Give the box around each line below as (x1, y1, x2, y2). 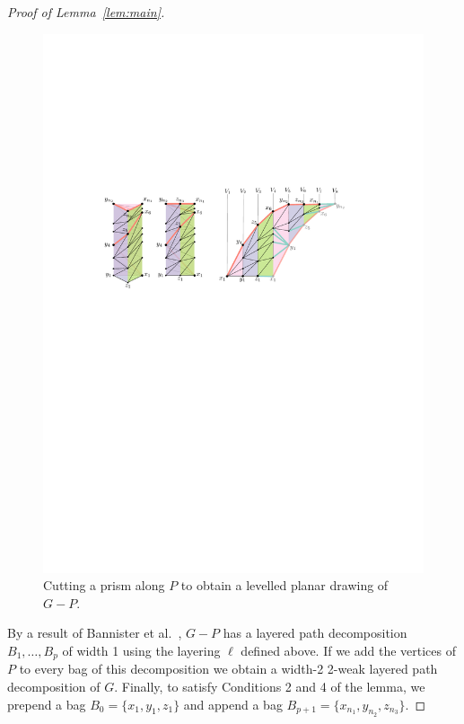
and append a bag (183, 694, 283, 713)
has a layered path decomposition (223, 623, 407, 642)
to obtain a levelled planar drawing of (180, 576, 389, 595)
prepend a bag (7, 694, 86, 713)
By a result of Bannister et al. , (7, 623, 182, 642)
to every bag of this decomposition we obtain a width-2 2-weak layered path (19, 659, 438, 678)
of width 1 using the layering (62, 640, 221, 659)
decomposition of (7, 676, 101, 695)
